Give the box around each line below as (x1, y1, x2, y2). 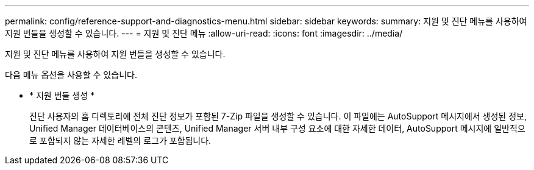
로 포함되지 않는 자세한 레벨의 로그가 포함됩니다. (29, 135, 212, 146)
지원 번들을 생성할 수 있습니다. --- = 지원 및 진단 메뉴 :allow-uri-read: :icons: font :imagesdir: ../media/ (5, 28, 403, 38)
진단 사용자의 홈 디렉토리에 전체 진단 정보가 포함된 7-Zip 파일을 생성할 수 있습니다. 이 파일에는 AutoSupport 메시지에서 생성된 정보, (29, 111, 527, 121)
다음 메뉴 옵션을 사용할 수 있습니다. (5, 69, 137, 80)
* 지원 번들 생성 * (29, 90, 95, 101)
